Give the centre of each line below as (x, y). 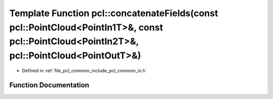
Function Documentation (49, 85)
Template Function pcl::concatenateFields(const (114, 13)
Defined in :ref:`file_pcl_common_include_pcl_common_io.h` (84, 70)
